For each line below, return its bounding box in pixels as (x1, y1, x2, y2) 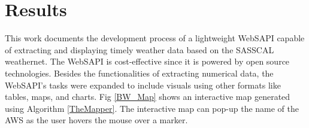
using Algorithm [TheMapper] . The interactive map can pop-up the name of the (5, 102, 299, 114)
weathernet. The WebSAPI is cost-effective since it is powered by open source (5, 55, 290, 68)
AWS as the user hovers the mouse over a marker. (5, 114, 188, 126)
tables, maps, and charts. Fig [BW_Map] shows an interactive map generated (5, 90, 290, 103)
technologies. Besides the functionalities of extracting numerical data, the (5, 66, 274, 79)
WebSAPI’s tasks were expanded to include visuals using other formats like (5, 78, 281, 91)
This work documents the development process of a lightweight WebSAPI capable (5, 32, 305, 44)
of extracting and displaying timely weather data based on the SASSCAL (5, 43, 274, 56)
